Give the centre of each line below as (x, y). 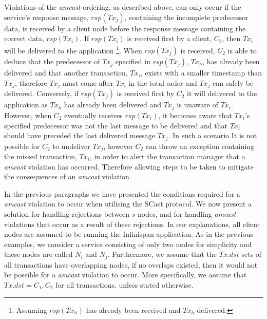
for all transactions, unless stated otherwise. (124, 285)
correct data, (24, 38)
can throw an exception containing (200, 146)
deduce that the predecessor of (52, 61)
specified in (133, 61)
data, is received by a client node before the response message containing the (125, 28)
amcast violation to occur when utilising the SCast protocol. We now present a (128, 204)
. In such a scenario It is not (213, 135)
